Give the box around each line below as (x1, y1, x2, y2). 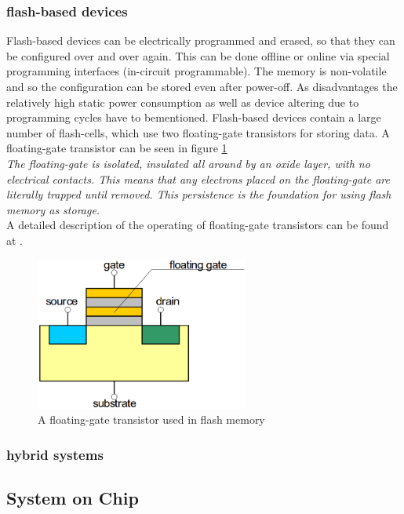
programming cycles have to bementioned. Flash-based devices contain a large (6, 109, 381, 126)
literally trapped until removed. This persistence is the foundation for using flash (6, 186, 391, 202)
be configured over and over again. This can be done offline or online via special (6, 47, 390, 64)
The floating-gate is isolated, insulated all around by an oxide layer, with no (6, 155, 370, 171)
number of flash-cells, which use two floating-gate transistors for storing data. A (6, 124, 390, 140)
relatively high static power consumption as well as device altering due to (6, 93, 359, 110)
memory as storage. (6, 201, 100, 217)
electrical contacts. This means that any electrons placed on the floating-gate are (6, 170, 390, 187)
